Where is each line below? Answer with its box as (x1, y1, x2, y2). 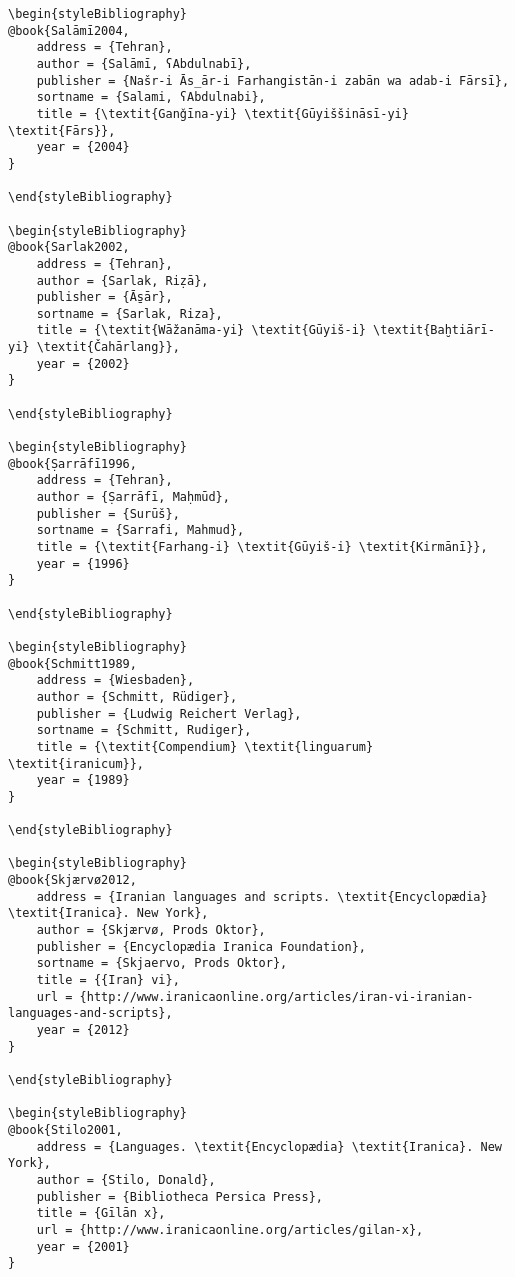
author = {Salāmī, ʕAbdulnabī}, (36, 56, 252, 71)
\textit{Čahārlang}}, (36, 340, 180, 355)
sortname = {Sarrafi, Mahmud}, (36, 523, 245, 538)
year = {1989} (36, 773, 130, 788)
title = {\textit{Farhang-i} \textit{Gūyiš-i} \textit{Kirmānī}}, (36, 540, 488, 554)
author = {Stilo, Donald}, (36, 1172, 216, 1187)
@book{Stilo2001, (8, 1122, 123, 1137)
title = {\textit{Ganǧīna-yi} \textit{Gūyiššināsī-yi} (36, 106, 409, 121)
